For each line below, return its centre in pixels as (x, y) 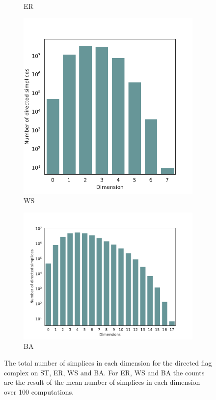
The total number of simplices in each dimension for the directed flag (108, 363)
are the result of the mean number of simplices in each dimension (102, 382)
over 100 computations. (39, 391)
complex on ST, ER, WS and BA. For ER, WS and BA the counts (104, 372)
